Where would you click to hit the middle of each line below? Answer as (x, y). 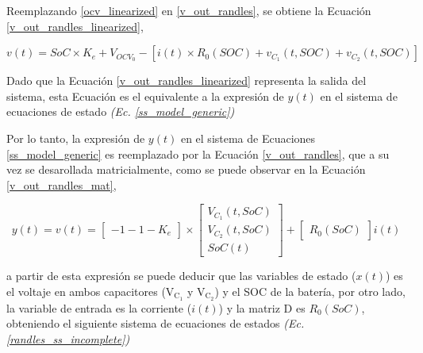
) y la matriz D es (262, 307)
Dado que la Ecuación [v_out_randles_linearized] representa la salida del (187, 81)
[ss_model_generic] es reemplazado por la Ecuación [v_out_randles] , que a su (198, 153)
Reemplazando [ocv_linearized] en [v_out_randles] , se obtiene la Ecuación (189, 10)
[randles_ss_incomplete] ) (68, 338)
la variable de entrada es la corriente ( (99, 307)
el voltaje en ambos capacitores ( (86, 291)
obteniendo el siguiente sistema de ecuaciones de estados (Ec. (156, 323)
